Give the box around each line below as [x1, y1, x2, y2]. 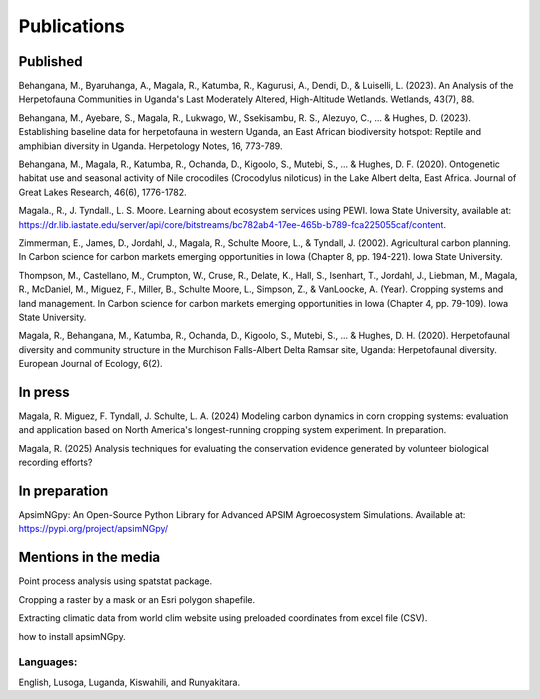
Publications [18, 15, 125, 37]
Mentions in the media [18, 549, 161, 566]
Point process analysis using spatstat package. [18, 575, 213, 587]
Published [18, 53, 83, 70]
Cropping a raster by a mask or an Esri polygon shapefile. [18, 593, 256, 605]
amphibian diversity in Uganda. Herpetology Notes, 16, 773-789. [18, 140, 283, 152]
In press [18, 383, 70, 400]
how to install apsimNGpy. [18, 630, 126, 642]
